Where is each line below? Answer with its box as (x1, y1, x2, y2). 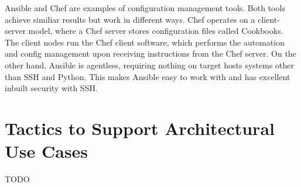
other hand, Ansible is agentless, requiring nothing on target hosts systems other (5, 58, 295, 71)
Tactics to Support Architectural (5, 116, 275, 140)
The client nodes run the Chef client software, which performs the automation (5, 36, 285, 48)
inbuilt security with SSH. (5, 82, 98, 94)
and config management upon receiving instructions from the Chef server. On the (5, 47, 296, 60)
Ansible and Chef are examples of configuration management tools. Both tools (5, 2, 285, 13)
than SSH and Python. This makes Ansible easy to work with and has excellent (5, 70, 290, 82)
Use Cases (5, 139, 88, 163)
